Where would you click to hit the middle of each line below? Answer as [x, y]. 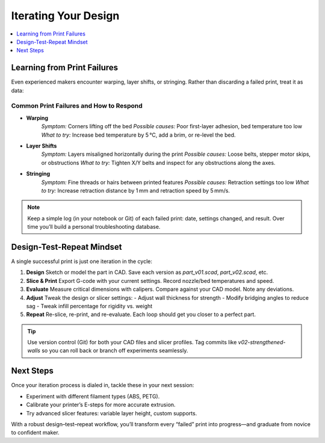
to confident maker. [35, 433]
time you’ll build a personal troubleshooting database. [94, 227]
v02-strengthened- [262, 342]
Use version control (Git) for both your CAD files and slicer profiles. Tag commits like [132, 342]
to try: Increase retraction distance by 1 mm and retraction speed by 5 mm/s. [135, 190]
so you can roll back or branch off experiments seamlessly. [115, 351]
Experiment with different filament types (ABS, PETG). [93, 396]
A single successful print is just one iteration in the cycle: [82, 261]
